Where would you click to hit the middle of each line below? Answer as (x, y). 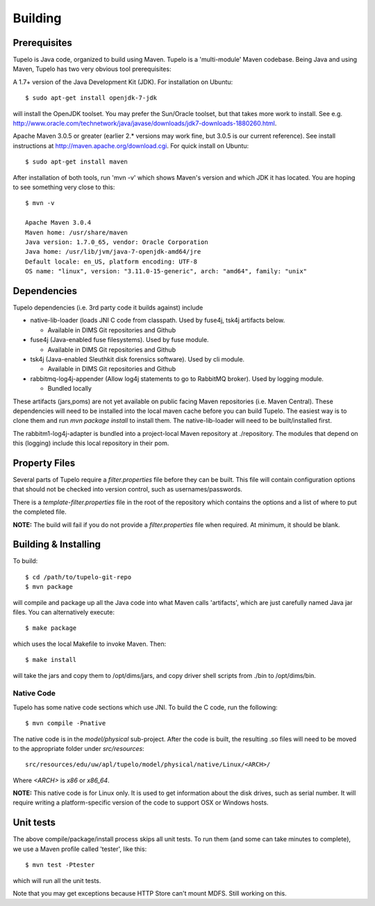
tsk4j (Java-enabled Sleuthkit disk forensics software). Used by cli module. (137, 359)
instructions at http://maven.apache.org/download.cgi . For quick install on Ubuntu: (131, 145)
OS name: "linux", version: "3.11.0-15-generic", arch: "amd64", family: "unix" (166, 272)
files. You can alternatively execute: (64, 613)
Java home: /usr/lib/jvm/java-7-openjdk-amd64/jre (113, 252)
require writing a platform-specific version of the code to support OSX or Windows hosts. (141, 802)
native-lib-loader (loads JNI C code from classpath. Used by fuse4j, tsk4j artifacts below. (158, 321)
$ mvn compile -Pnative (66, 723)
